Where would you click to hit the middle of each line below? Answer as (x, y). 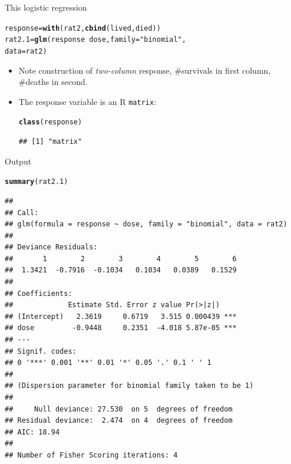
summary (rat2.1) (37, 182)
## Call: (22, 213)
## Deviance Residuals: (51, 247)
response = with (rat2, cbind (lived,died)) (83, 28)
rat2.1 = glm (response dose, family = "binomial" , (95, 40)
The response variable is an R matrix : (87, 101)
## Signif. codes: (41, 351)
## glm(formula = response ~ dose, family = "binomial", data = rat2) (146, 224)
